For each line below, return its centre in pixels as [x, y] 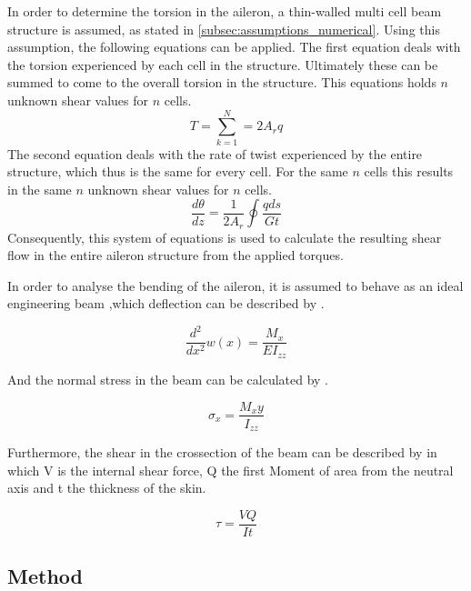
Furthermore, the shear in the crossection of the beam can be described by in [222, 452]
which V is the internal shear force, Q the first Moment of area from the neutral [230, 470]
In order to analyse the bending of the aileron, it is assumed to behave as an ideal [235, 285]
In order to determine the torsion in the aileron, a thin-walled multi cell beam [225, 11]
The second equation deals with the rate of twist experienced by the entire [215, 153]
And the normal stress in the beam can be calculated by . [168, 379]
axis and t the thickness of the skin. [107, 488]
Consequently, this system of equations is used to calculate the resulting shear [225, 237]
